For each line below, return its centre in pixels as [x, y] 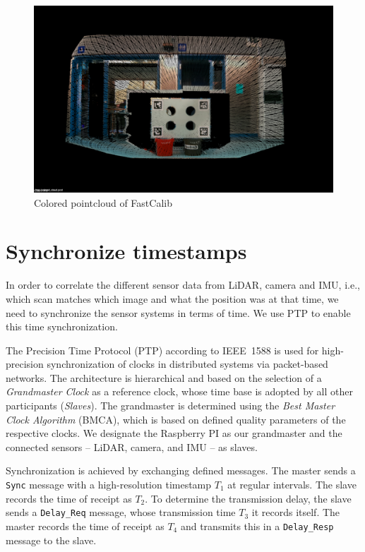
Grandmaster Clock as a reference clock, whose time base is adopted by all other [179, 391]
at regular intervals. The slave [292, 485]
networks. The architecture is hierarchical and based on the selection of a [164, 377]
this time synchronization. [62, 326]
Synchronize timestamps [126, 251]
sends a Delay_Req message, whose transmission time [121, 512]
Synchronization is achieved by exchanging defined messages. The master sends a [181, 470]
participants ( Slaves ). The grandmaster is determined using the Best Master [170, 406]
